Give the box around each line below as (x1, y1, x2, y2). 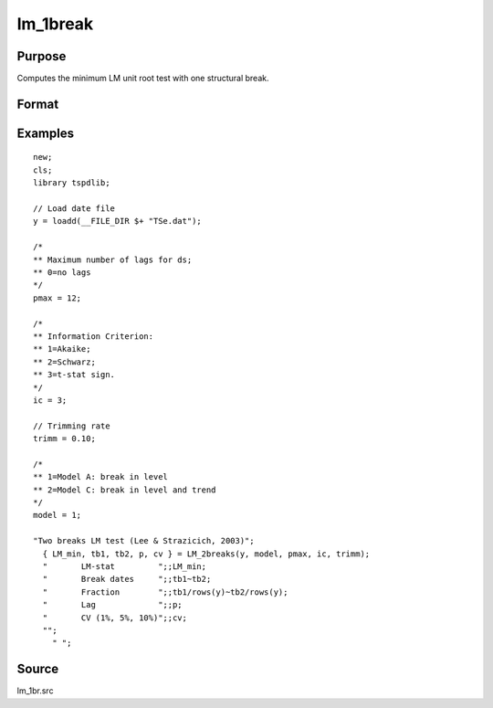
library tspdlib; (33, 178, 110, 188)
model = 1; (33, 510, 82, 521)
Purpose (16, 48, 67, 64)
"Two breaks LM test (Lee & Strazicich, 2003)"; (33, 535, 255, 546)
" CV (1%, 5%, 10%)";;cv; (42, 612, 187, 623)
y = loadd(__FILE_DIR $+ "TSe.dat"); (33, 216, 203, 227)
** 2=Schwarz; (33, 356, 96, 367)
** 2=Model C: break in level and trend (33, 484, 216, 495)
